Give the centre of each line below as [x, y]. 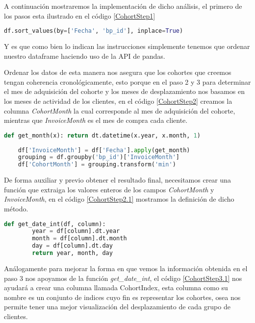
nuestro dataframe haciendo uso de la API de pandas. [85, 56]
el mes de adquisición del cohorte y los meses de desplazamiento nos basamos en [125, 91]
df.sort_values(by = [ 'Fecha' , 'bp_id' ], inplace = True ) [94, 31]
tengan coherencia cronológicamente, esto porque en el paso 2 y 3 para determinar [127, 81]
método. [16, 208]
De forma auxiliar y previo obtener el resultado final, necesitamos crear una [118, 180]
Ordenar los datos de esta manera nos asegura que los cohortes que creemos [118, 72]
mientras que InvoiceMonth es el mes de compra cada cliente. [96, 120]
